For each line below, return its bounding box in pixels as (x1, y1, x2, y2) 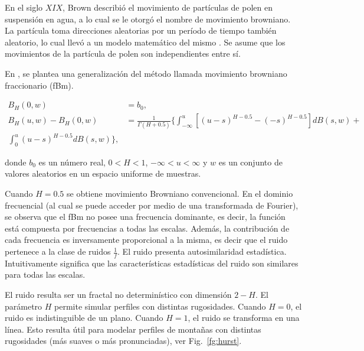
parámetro (5, 300, 42, 312)
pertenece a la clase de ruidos (5, 245, 111, 258)
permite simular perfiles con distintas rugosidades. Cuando (54, 300, 266, 312)
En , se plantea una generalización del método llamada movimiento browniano (5, 67, 287, 79)
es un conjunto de (218, 155, 283, 168)
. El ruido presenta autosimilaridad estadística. (117, 245, 287, 258)
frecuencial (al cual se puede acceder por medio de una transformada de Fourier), (5, 199, 299, 211)
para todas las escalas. (5, 268, 86, 281)
